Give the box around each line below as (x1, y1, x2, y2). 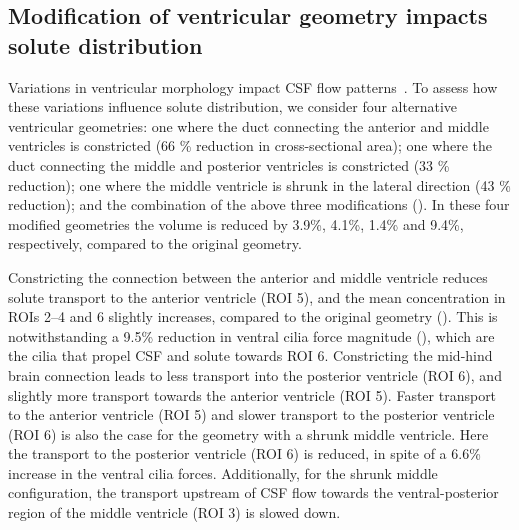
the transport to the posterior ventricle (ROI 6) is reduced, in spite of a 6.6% (8, 443, 481, 464)
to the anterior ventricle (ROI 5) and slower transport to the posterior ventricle (8, 404, 495, 425)
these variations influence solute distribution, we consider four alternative (8, 96, 457, 117)
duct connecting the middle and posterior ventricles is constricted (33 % (8, 154, 450, 175)
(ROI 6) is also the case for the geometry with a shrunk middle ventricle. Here (8, 423, 489, 444)
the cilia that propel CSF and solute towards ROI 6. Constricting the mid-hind (8, 345, 493, 366)
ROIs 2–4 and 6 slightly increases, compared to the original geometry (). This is (8, 306, 498, 327)
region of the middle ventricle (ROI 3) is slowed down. (8, 502, 341, 523)
